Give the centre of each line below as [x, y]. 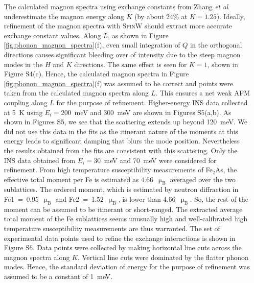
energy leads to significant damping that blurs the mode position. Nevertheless [122, 141]
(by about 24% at [161, 16]
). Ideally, [231, 16]
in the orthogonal [216, 45]
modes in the [23, 64]
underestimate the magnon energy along [64, 16]
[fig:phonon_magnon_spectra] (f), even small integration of [92, 45]
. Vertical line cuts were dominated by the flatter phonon [163, 257]
